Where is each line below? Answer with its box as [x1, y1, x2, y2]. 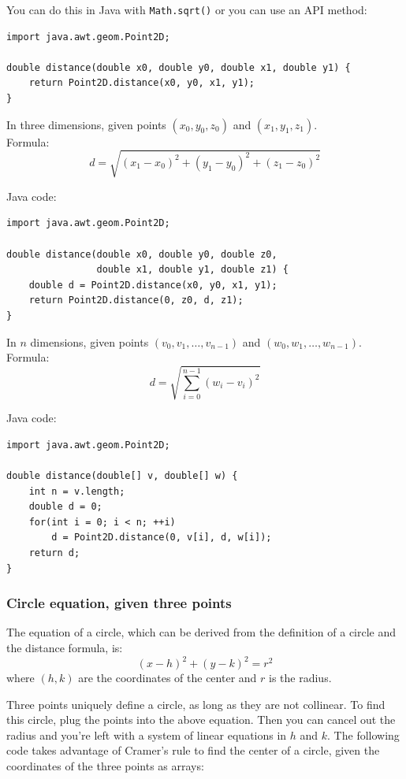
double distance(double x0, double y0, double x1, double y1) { [6, 61, 351, 73]
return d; [28, 547, 80, 558]
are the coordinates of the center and [78, 670, 257, 686]
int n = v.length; [28, 485, 125, 497]
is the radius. [269, 670, 332, 686]
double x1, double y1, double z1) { [96, 264, 289, 276]
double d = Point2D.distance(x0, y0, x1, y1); [28, 279, 277, 291]
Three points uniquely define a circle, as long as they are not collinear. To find [6, 696, 386, 712]
